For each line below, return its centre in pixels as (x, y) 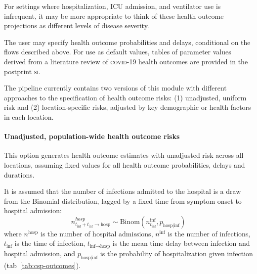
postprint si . (22, 71)
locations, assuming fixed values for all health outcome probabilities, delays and (125, 164)
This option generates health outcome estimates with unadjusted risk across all (124, 155)
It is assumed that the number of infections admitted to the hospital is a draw (123, 191)
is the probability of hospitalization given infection (176, 253)
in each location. (29, 116)
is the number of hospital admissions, (97, 233)
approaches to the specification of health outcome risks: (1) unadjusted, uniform (125, 97)
